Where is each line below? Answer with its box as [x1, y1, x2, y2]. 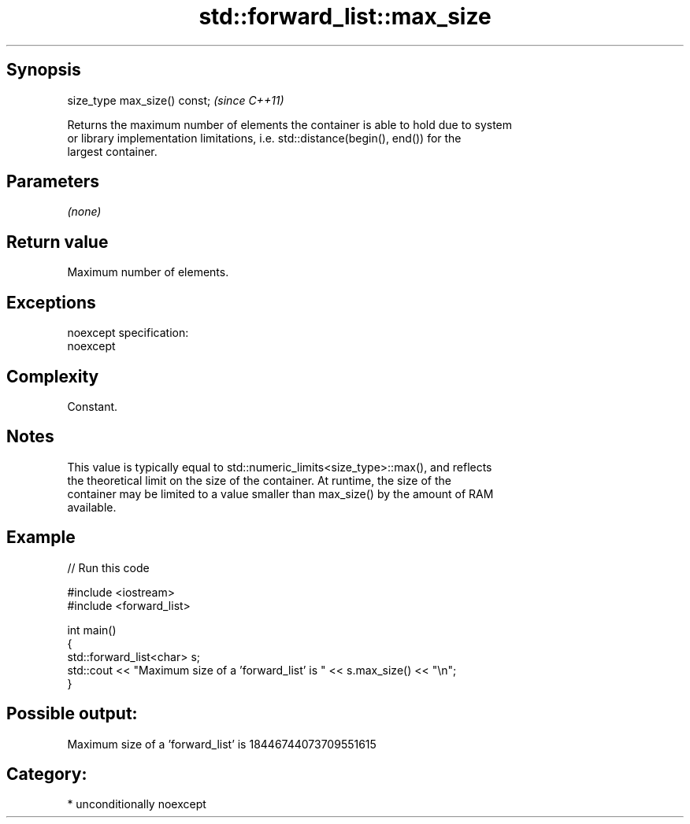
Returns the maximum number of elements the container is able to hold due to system [67, 117, 513, 131]
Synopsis [6, 60, 81, 80]
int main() [67, 623, 117, 637]
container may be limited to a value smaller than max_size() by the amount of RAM [67, 486, 494, 501]
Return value [6, 231, 109, 252]
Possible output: [6, 704, 138, 724]
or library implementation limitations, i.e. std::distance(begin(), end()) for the [67, 131, 462, 145]
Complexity [6, 366, 99, 386]
